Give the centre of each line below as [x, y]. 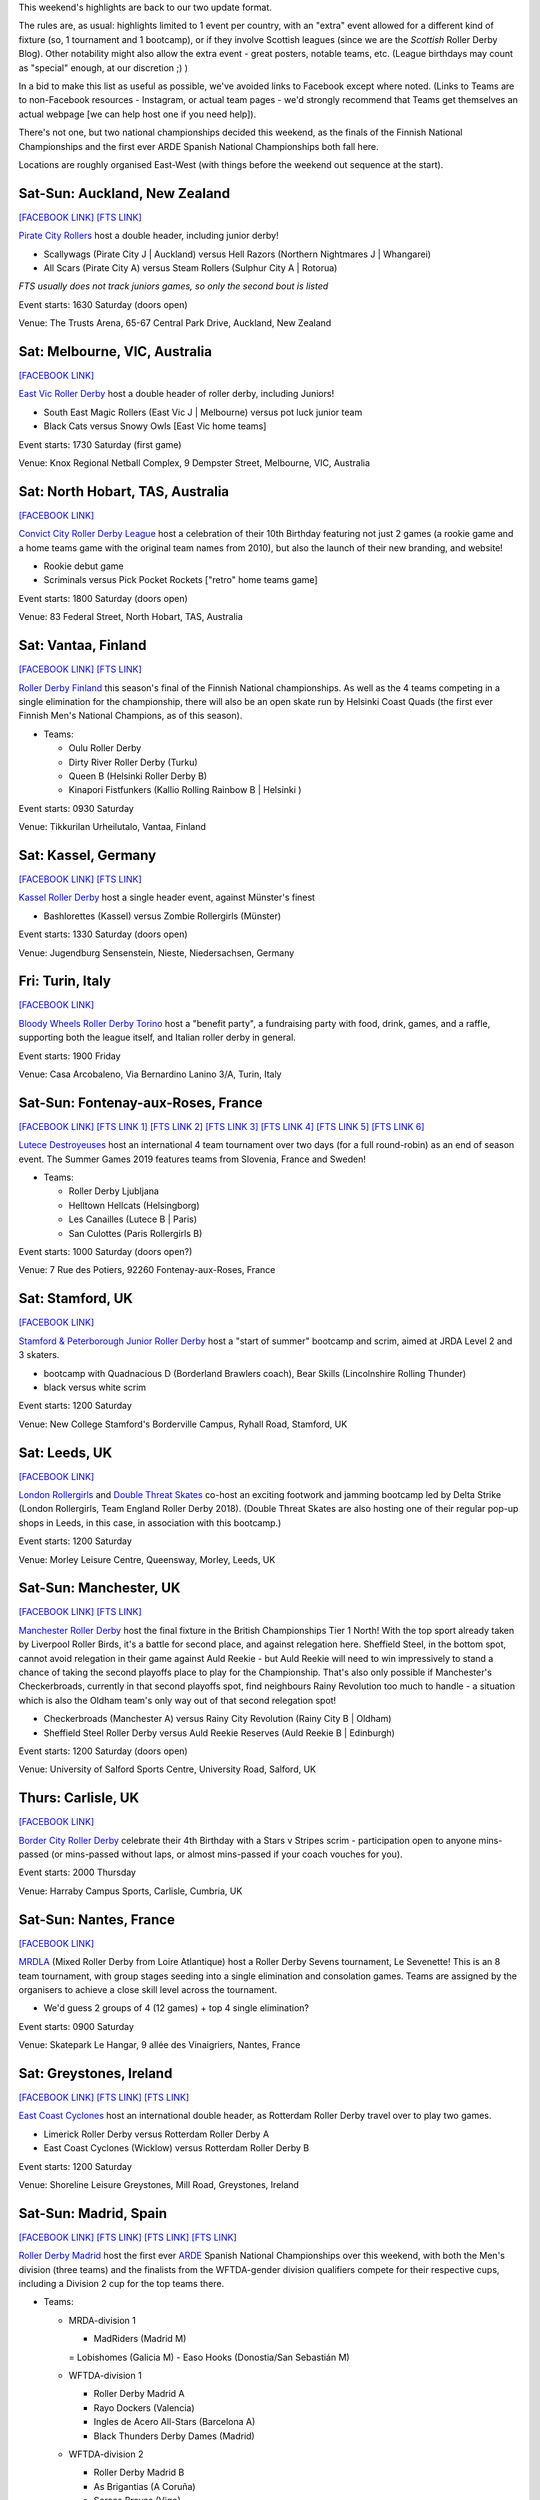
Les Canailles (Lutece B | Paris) [133, 1219]
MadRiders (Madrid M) [140, 2339]
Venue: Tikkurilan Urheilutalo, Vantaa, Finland [112, 827]
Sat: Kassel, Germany [87, 855]
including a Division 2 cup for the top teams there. [121, 2284]
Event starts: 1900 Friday [69, 1056]
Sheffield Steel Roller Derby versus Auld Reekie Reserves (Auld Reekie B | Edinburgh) [219, 1732]
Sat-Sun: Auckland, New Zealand [124, 193]
